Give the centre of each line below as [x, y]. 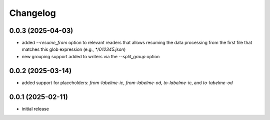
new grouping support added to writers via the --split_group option [91, 56]
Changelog [32, 13]
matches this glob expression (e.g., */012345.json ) [74, 49]
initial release [35, 109]
